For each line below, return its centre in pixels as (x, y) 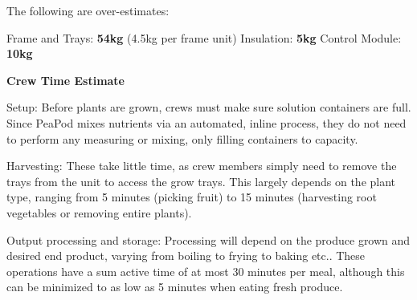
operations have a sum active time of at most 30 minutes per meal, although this (206, 271)
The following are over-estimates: (88, 10)
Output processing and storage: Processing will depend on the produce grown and (208, 239)
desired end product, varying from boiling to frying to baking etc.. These (186, 255)
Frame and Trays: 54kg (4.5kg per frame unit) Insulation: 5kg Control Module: (204, 37)
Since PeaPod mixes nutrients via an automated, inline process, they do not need (206, 122)
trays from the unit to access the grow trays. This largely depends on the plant (201, 181)
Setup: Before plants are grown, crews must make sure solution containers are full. (209, 107)
